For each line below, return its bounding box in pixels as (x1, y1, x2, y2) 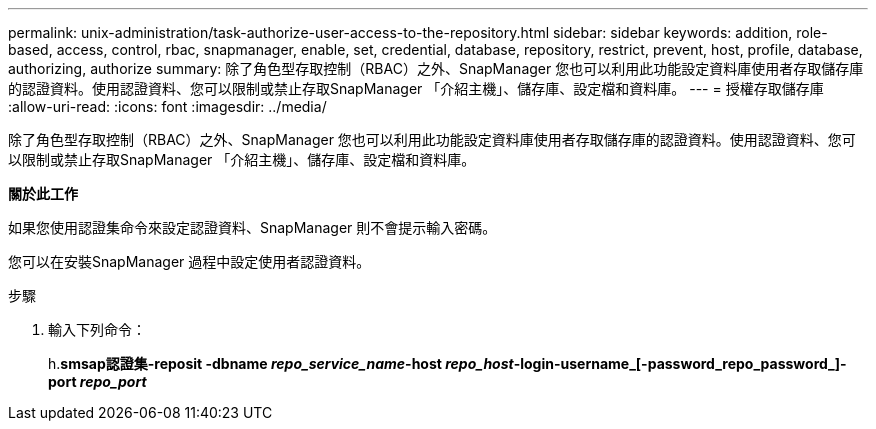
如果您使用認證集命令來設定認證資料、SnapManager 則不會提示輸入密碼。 (8, 219, 497, 236)
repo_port (79, 373, 147, 390)
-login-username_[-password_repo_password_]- (513, 355, 847, 372)
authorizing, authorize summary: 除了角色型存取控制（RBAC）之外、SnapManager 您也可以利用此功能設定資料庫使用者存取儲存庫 (8, 60, 864, 77)
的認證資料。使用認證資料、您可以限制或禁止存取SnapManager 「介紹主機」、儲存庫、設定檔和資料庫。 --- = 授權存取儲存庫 (8, 80, 824, 97)
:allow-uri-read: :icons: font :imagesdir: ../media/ (8, 98, 327, 115)
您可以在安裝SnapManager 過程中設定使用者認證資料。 (8, 253, 371, 270)
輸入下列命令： (48, 321, 146, 338)
